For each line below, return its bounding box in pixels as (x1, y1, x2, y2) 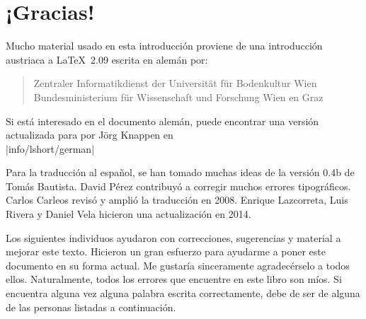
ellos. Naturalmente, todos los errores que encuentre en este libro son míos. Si (6, 272, 342, 286)
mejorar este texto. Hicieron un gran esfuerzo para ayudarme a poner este (6, 244, 326, 259)
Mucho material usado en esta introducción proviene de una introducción (6, 38, 323, 53)
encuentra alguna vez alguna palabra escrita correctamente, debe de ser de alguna (6, 286, 360, 301)
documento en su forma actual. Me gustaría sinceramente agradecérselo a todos (6, 257, 350, 272)
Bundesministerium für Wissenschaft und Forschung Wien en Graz (33, 89, 324, 104)
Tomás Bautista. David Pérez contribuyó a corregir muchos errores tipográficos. (6, 178, 351, 193)
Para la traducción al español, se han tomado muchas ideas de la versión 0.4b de (6, 165, 355, 180)
